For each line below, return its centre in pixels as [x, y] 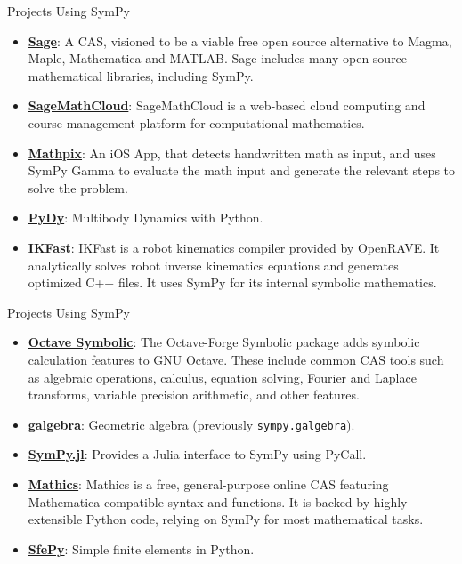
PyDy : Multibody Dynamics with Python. [146, 218]
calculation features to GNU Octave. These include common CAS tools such [236, 359]
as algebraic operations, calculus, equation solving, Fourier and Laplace [222, 377]
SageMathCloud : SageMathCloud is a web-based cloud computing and [227, 105]
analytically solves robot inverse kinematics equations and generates [213, 265]
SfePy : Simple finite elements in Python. [141, 548]
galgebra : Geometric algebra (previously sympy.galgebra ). [191, 424]
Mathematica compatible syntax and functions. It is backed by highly [218, 501]
